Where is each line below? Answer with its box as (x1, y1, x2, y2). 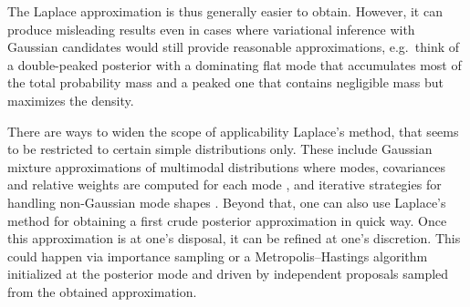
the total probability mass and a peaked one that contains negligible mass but (7, 73, 444, 92)
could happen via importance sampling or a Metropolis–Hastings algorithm (7, 246, 428, 265)
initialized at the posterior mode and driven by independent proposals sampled (7, 264, 449, 283)
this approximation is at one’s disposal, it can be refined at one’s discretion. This (7, 229, 461, 248)
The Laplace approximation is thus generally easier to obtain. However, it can (7, 2, 443, 20)
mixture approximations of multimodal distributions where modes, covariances (7, 157, 446, 176)
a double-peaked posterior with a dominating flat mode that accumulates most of (7, 55, 462, 74)
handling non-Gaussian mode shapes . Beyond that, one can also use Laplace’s (7, 192, 446, 211)
